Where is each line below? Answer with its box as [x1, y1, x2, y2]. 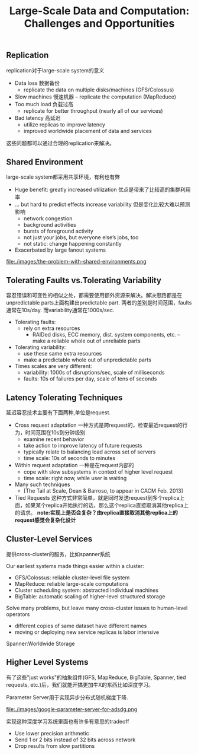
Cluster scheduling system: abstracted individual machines [14, 586, 158, 594]
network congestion [23, 215, 73, 222]
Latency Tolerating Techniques [6, 392, 123, 402]
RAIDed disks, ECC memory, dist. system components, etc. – [32, 331, 180, 338]
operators [6, 610, 30, 618]
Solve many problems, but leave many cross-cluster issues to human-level [6, 604, 188, 611]
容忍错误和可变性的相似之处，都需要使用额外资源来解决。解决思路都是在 [6, 292, 182, 299]
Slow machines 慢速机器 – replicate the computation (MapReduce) [14, 93, 176, 100]
